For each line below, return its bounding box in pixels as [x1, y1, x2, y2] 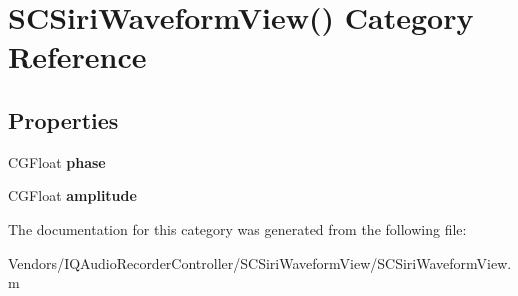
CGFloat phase [8, 151, 106, 172]
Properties [8, 104, 119, 135]
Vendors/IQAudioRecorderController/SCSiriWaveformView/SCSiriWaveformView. [8, 252, 512, 273]
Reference [8, 36, 147, 77]
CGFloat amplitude [8, 185, 137, 206]
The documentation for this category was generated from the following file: [8, 218, 467, 239]
